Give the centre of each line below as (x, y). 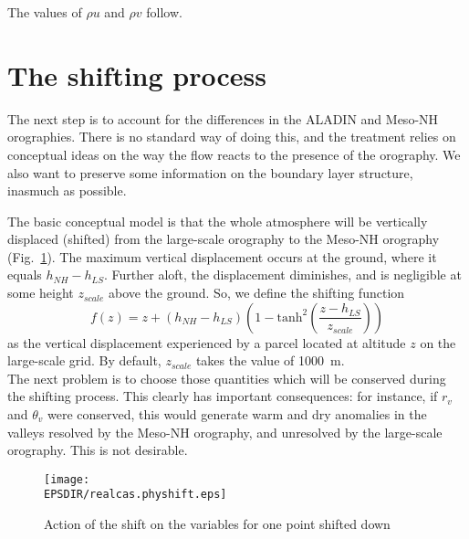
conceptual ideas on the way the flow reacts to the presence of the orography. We (234, 154)
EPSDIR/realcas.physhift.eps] (135, 495)
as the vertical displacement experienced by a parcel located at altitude (207, 342)
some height (41, 293)
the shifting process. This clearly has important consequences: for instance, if (223, 396)
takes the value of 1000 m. (270, 360)
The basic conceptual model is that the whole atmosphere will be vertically (218, 221)
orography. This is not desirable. (98, 450)
